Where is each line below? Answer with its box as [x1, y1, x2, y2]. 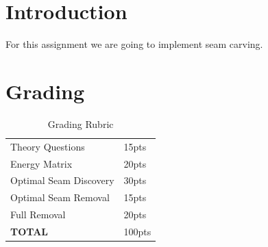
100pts [123, 224, 151, 238]
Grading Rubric [47, 116, 114, 131]
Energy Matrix [10, 156, 73, 170]
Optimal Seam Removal [10, 190, 110, 205]
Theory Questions [10, 139, 85, 153]
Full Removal [10, 207, 66, 222]
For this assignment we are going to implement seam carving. [5, 37, 263, 51]
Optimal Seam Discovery [10, 173, 114, 187]
